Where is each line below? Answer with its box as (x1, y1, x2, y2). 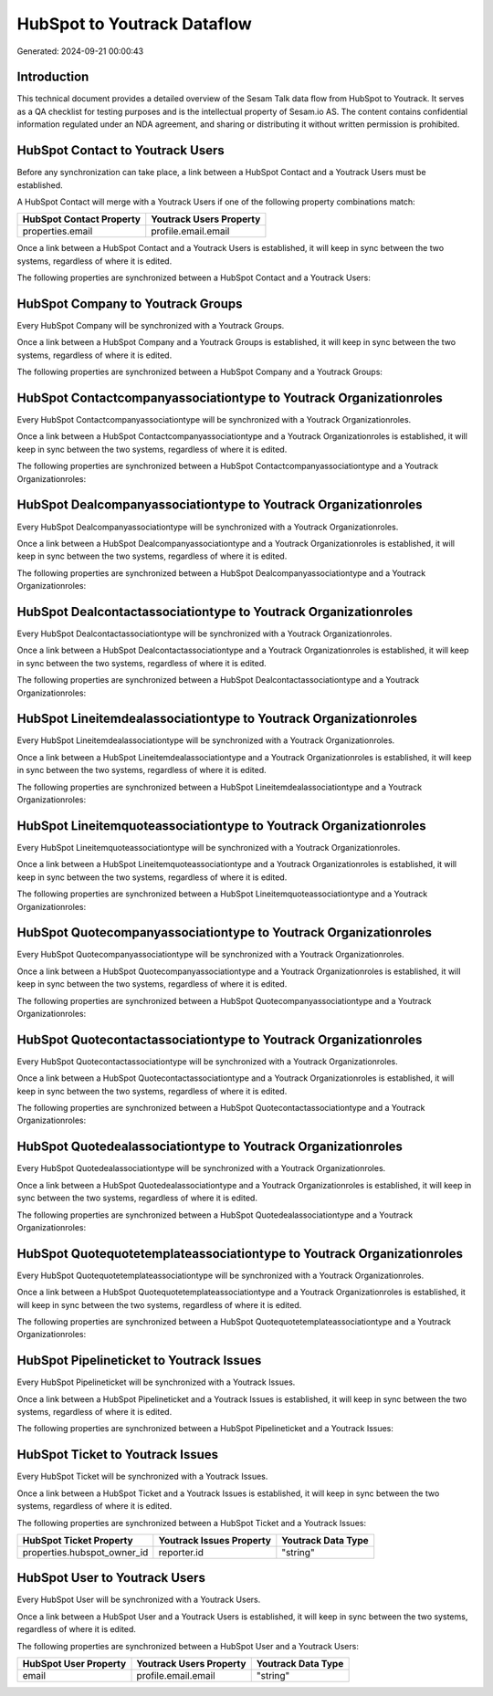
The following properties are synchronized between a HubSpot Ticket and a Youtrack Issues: (16, 1517, 367, 1528)
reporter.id (158, 1545, 205, 1558)
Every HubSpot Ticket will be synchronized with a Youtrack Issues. (16, 1471, 268, 1482)
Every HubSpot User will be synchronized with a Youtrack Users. (16, 1594, 261, 1606)
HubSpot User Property (22, 1658, 127, 1670)
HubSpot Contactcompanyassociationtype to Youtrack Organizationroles (16, 390, 443, 405)
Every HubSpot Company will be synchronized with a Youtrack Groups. (16, 320, 285, 330)
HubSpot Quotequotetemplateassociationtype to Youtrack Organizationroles (16, 1246, 464, 1262)
